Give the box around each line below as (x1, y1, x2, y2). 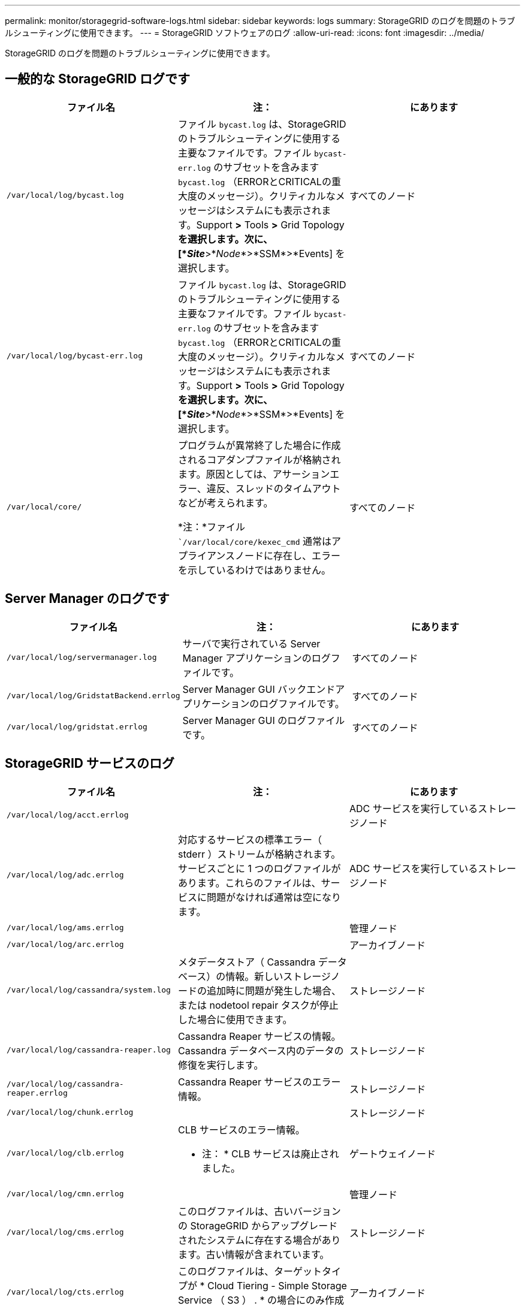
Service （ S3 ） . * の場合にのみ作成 (177, 1293, 344, 1306)
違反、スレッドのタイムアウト (206, 482, 341, 494)
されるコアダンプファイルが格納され (177, 453, 341, 466)
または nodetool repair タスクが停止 (177, 999, 339, 1011)
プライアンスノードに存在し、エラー (177, 549, 341, 562)
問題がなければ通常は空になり (206, 891, 341, 903)
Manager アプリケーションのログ (182, 652, 331, 664)
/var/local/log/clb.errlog (7, 1148, 124, 1158)
